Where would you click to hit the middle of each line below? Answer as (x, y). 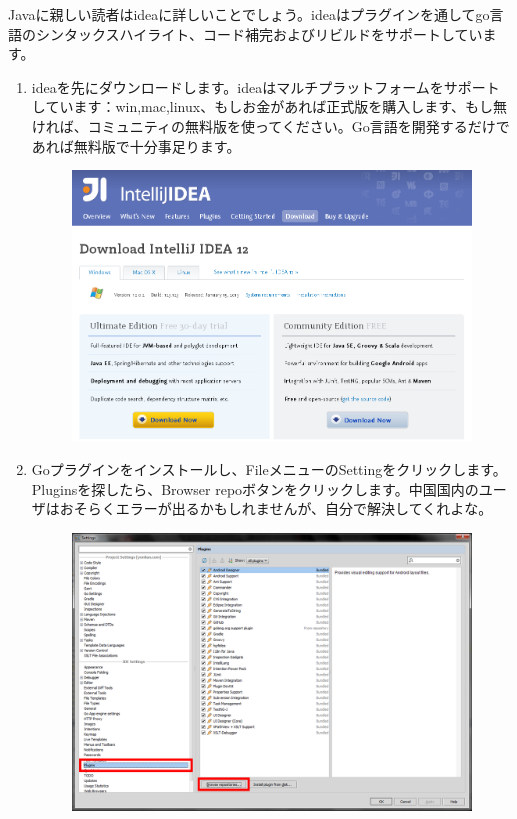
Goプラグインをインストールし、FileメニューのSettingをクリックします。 (269, 469)
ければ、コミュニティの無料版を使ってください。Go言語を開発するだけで (270, 125)
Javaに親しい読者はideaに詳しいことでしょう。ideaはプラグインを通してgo (249, 14)
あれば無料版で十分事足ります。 (136, 145)
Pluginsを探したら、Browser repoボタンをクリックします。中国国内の (255, 488)
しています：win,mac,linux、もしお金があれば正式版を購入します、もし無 (269, 106)
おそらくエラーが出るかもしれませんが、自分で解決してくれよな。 (276, 508)
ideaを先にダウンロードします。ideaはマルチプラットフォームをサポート (265, 86)
